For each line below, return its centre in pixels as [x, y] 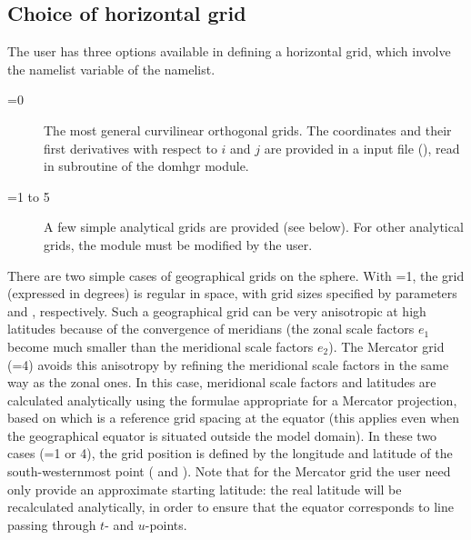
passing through [52, 524]
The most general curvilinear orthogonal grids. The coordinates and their [248, 130]
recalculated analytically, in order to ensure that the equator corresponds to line [230, 507]
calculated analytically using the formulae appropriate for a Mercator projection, [232, 400]
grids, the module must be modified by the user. [178, 244]
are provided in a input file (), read [362, 148]
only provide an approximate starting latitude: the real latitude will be [205, 489]
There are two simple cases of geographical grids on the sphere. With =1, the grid [236, 275]
